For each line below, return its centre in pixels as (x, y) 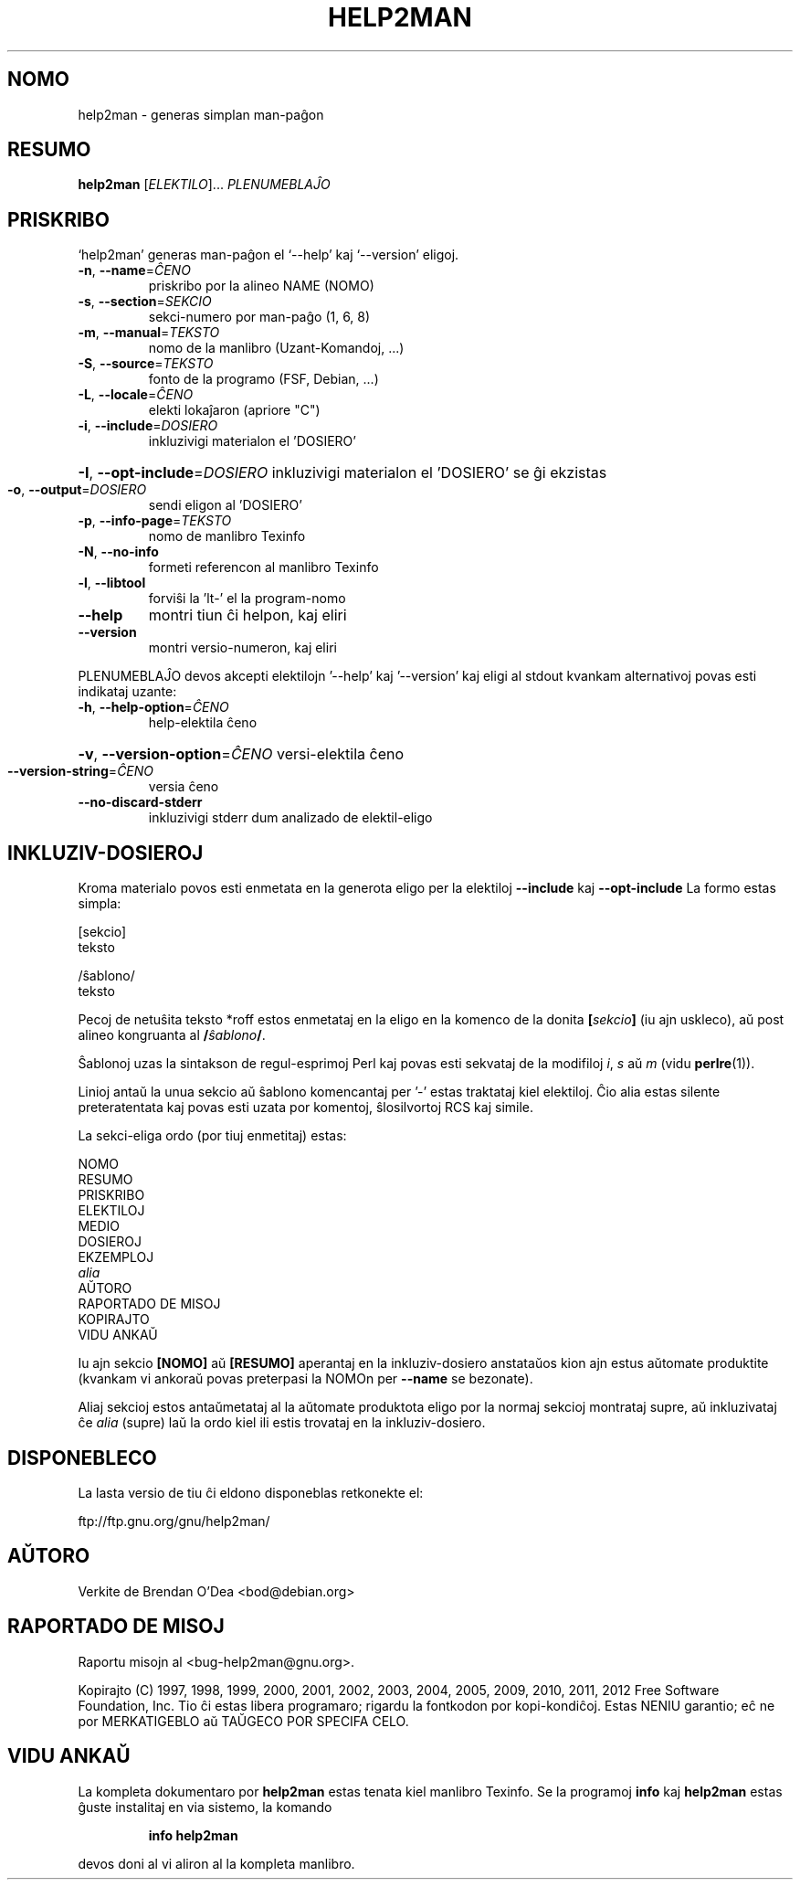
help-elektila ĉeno (203, 723)
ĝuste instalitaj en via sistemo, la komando (205, 1807)
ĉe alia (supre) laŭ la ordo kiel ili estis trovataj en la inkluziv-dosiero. (282, 1423)
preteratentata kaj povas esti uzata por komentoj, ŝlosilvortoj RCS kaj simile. (306, 1108)
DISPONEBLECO (82, 1458)
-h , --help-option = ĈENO (153, 707)
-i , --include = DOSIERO (148, 426)
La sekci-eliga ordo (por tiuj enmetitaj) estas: (212, 1136)
